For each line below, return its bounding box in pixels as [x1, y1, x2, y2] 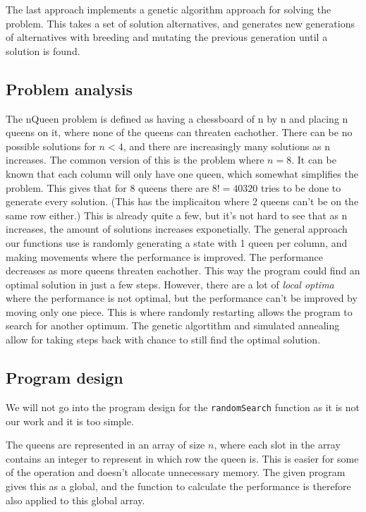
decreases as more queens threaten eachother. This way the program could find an [6, 263, 360, 278]
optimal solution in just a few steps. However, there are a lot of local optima [6, 276, 334, 291]
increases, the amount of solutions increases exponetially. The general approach [6, 221, 348, 236]
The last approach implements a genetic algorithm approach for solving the [6, 2, 331, 16]
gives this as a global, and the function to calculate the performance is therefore [6, 478, 351, 493]
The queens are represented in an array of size [6, 437, 205, 452]
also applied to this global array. [6, 492, 145, 507]
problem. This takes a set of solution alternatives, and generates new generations [6, 16, 355, 30]
